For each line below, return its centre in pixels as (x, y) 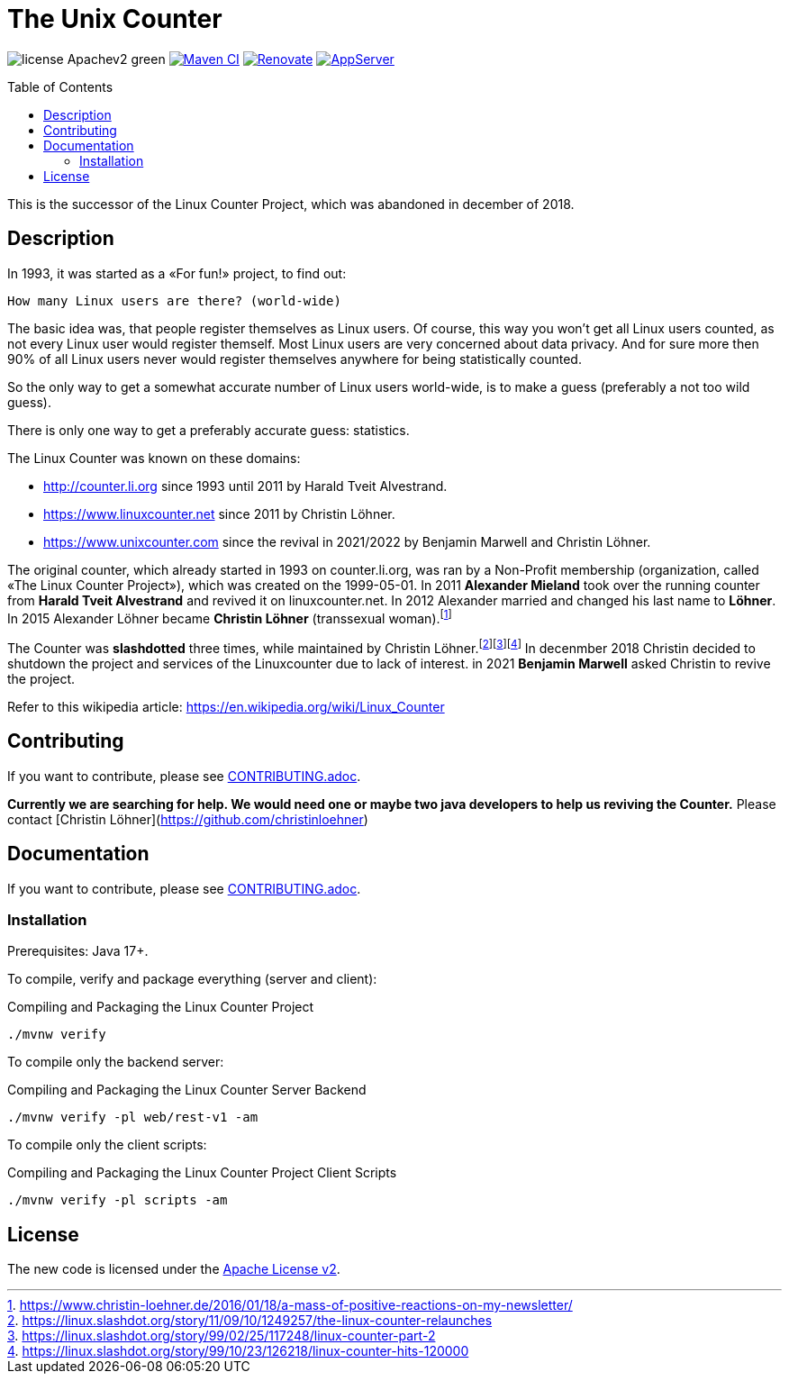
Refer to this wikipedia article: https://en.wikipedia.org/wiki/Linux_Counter (226, 706)
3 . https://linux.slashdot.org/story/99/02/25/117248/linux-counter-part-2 (222, 1336)
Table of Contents (60, 86)
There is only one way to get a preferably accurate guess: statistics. (209, 430)
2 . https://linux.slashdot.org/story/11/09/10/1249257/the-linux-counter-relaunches (250, 1321)
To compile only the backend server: (116, 1062)
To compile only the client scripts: (107, 1145)
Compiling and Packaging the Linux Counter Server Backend (187, 1090)
